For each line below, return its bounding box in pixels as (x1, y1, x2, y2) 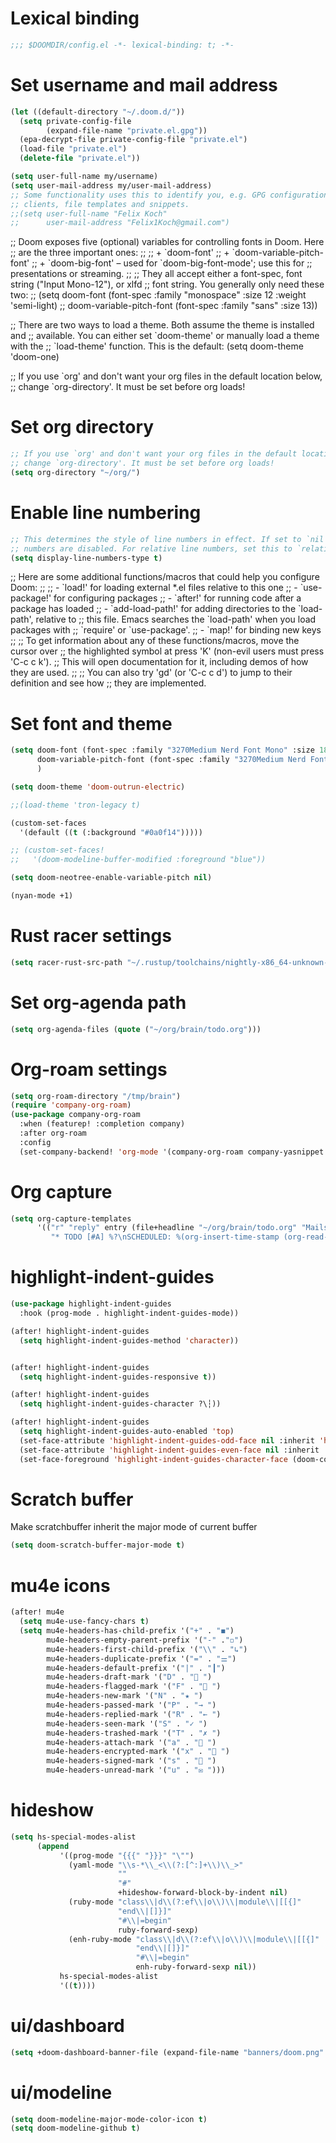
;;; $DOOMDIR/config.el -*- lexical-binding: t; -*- (10, 40, 235, 50)
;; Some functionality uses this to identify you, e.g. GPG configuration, (10, 190, 333, 200)
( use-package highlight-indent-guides (10, 1299, 172, 1309)
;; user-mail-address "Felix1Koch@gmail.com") (10, 218, 230, 228)
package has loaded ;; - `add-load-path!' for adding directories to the (10, 603, 297, 615)
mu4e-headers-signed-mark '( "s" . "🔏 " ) (46, 1756, 217, 1766)
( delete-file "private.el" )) (19, 153, 141, 164)
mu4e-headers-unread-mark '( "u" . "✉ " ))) (46, 1765, 226, 1776)
